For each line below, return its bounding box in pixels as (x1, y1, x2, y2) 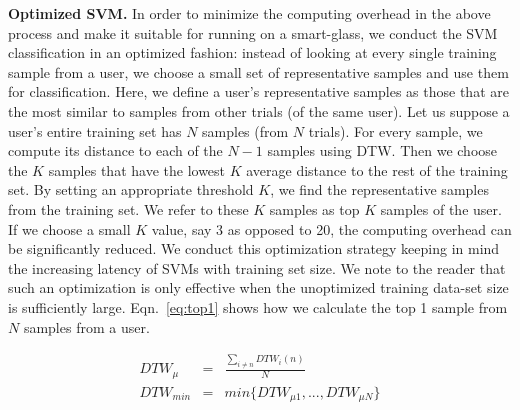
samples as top (269, 198, 360, 219)
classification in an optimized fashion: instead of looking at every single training (8, 42, 497, 63)
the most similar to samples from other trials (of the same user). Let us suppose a (8, 100, 510, 121)
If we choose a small (8, 218, 131, 239)
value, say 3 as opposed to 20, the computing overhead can (151, 218, 512, 239)
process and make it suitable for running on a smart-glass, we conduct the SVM (8, 22, 498, 43)
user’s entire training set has (8, 120, 182, 141)
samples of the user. (380, 198, 502, 219)
